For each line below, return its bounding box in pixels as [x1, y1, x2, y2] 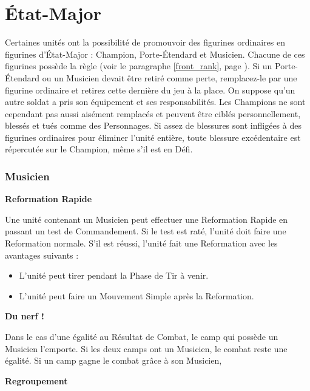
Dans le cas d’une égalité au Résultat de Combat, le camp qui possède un [5, 330, 278, 343]
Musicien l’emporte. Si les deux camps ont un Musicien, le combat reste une [5, 342, 288, 355]
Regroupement [5, 374, 68, 387]
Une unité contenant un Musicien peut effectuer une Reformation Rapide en [5, 212, 288, 225]
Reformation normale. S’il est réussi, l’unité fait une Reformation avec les [5, 237, 278, 250]
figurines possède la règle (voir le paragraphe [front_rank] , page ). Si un [5, 59, 272, 72]
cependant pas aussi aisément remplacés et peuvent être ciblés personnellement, [5, 107, 301, 120]
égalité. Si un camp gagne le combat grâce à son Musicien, [5, 354, 222, 367]
